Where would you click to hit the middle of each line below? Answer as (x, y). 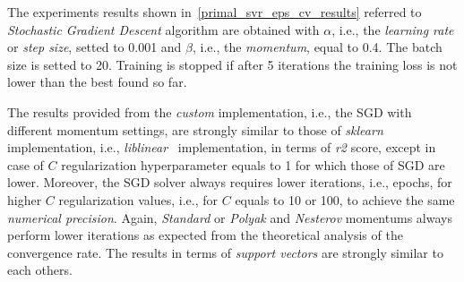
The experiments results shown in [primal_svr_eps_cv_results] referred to (215, 12)
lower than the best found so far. (97, 82)
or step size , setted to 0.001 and (95, 47)
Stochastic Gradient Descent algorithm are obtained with (163, 29)
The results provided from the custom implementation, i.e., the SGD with (210, 111)
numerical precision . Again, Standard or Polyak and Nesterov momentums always (230, 217)
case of (26, 164)
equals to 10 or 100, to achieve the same (345, 199)
